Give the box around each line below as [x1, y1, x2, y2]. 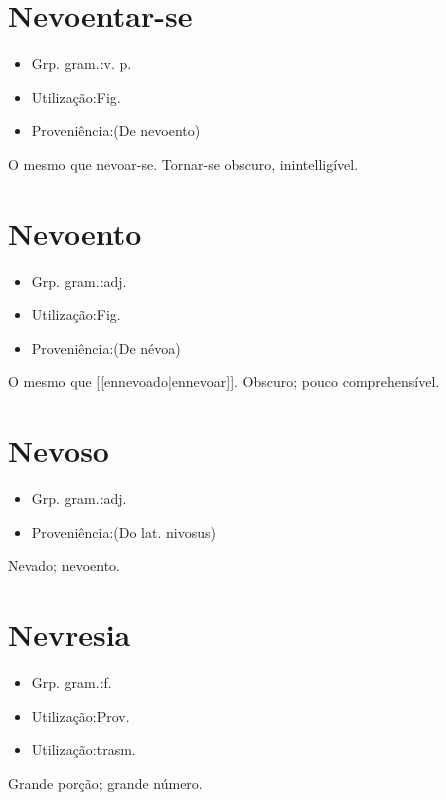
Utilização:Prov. [31, 705, 130, 726]
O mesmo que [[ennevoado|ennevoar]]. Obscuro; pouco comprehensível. [8, 371, 440, 392]
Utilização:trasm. [31, 739, 136, 760]
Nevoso [8, 430, 109, 471]
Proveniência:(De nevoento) [31, 120, 201, 141]
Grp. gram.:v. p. [31, 53, 132, 74]
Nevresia [8, 614, 131, 655]
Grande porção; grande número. [8, 772, 203, 793]
